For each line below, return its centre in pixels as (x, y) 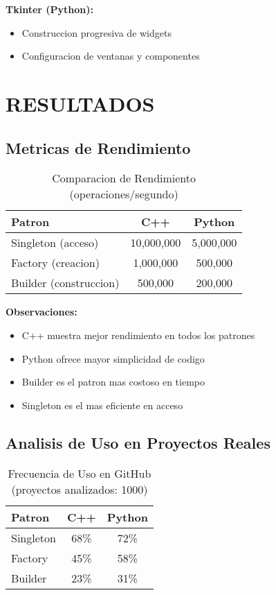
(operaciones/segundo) (124, 194)
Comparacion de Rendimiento (124, 178)
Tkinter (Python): (49, 9)
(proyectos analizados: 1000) (80, 489)
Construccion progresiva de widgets (96, 32)
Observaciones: (42, 312)
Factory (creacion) (55, 263)
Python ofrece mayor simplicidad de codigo (113, 358)
